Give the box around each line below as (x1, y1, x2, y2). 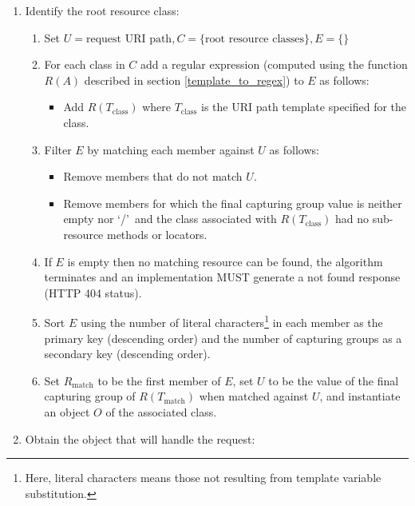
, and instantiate (319, 388, 401, 404)
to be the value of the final (268, 372, 399, 388)
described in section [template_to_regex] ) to (84, 71, 304, 88)
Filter (44, 141, 72, 157)
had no (335, 210, 370, 227)
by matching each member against (87, 141, 255, 157)
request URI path (85, 33, 172, 45)
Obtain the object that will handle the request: (25, 430, 255, 447)
